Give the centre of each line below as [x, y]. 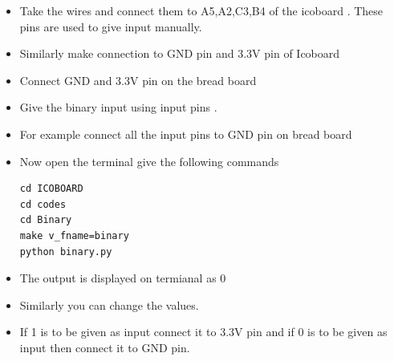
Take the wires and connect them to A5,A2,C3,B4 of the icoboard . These [201, 10]
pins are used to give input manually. [111, 26]
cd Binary [46, 220]
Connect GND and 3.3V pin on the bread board [138, 80]
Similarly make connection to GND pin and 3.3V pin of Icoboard [180, 53]
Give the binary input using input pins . [118, 107]
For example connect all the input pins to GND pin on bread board [186, 134]
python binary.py [66, 251]
